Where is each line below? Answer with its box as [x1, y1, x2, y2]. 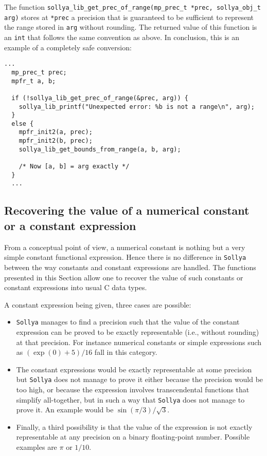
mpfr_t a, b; [11, 77, 56, 85]
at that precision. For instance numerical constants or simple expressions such [16, 336, 262, 347]
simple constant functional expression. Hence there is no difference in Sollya [4, 252, 246, 262]
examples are [16, 442, 57, 452]
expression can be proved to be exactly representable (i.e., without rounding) [16, 326, 259, 337]
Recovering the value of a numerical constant [4, 202, 250, 218]
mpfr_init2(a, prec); [19, 128, 93, 136]
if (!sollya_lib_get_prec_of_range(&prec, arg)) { [11, 94, 188, 102]
